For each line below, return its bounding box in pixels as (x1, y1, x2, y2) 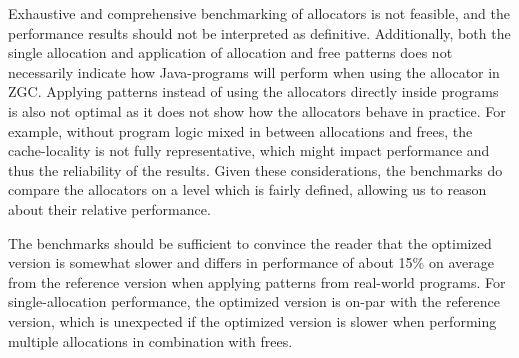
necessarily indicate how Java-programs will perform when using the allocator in (8, 61, 500, 82)
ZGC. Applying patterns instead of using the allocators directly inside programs (8, 81, 499, 102)
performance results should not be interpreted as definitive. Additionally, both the (8, 22, 511, 43)
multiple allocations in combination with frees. (8, 330, 293, 351)
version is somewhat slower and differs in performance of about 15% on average (8, 252, 494, 273)
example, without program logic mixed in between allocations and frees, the (8, 120, 473, 141)
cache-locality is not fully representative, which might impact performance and (8, 140, 490, 161)
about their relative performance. (8, 198, 211, 219)
